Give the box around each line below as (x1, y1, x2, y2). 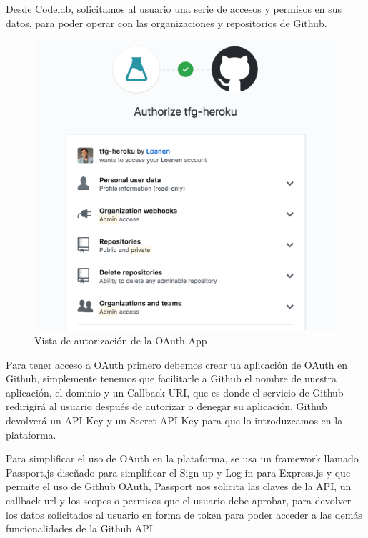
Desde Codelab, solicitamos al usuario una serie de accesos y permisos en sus (6, 1, 342, 16)
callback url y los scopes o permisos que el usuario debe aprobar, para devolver (6, 492, 352, 507)
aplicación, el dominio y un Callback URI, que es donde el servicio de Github (6, 384, 344, 399)
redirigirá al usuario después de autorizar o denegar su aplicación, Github (6, 399, 327, 414)
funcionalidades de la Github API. (6, 521, 156, 536)
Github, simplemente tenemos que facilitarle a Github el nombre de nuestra (6, 371, 337, 386)
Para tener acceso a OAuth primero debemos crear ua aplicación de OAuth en (6, 357, 348, 372)
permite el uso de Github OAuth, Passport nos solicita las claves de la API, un (6, 479, 352, 494)
